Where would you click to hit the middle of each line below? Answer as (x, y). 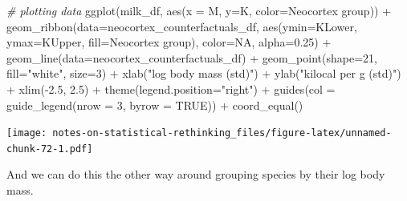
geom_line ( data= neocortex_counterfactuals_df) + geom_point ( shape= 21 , (192, 57)
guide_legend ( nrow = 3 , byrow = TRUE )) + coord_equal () (155, 105)
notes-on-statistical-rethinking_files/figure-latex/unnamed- (222, 133)
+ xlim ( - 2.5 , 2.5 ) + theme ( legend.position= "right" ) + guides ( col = (171, 88)
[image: (27, 133)
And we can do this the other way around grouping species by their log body (196, 174)
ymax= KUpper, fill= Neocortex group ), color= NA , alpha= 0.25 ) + (169, 42)
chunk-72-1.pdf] (50, 149)
